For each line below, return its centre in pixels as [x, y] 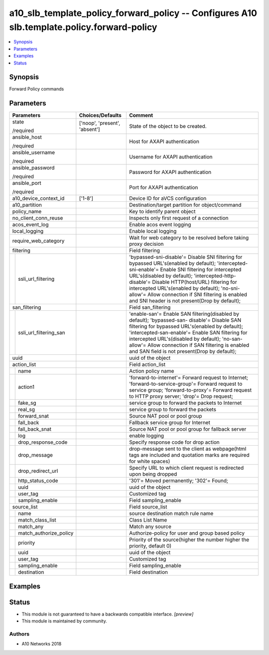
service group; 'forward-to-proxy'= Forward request [190, 390]
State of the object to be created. [168, 126]
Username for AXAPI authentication [171, 157]
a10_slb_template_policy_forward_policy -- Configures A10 [133, 13]
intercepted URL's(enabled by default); [174, 288]
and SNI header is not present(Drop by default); [185, 301]
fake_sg [27, 403]
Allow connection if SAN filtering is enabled [198, 345]
